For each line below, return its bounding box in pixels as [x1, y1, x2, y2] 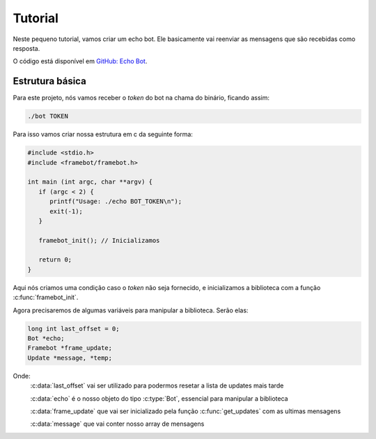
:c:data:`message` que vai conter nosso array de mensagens [30, 420, 205, 428]
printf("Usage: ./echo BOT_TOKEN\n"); [49, 198, 182, 205]
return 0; [38, 256, 72, 264]
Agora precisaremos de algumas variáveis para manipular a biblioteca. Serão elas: [13, 306, 249, 314]
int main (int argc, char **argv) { [27, 178, 153, 186]
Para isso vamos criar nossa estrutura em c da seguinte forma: [13, 130, 193, 138]
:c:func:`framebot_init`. [13, 293, 79, 302]
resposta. [13, 44, 40, 52]
